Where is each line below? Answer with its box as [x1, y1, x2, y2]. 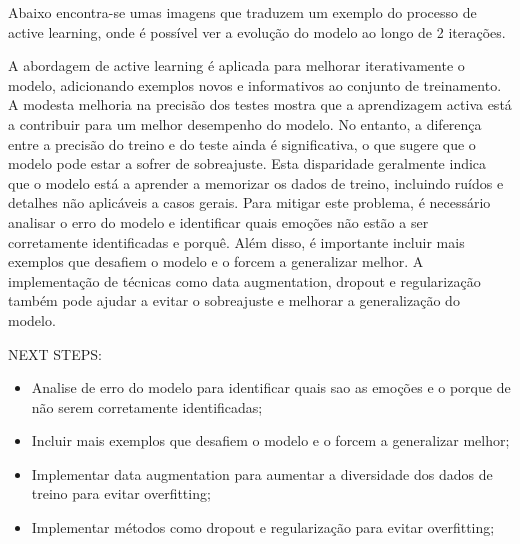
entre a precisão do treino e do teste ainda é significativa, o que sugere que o [8, 133, 476, 154]
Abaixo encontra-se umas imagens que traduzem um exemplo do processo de [8, 2, 477, 22]
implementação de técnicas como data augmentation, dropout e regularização [8, 270, 481, 291]
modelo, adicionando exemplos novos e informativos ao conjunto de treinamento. [8, 74, 502, 95]
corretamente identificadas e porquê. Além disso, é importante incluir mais [8, 231, 465, 252]
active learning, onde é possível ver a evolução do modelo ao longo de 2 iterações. [8, 21, 506, 42]
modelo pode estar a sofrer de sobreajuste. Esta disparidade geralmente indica [8, 153, 487, 174]
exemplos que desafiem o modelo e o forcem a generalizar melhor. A [8, 251, 424, 272]
